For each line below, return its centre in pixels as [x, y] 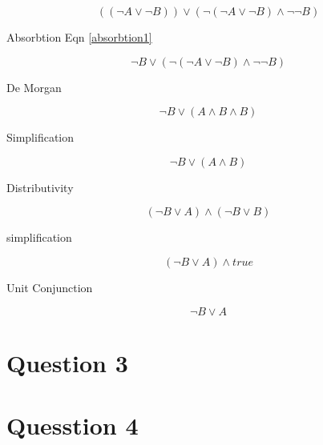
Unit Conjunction [50, 287]
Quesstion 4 [73, 425]
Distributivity [40, 187]
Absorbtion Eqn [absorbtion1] [79, 37]
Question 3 [67, 362]
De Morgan [34, 87]
